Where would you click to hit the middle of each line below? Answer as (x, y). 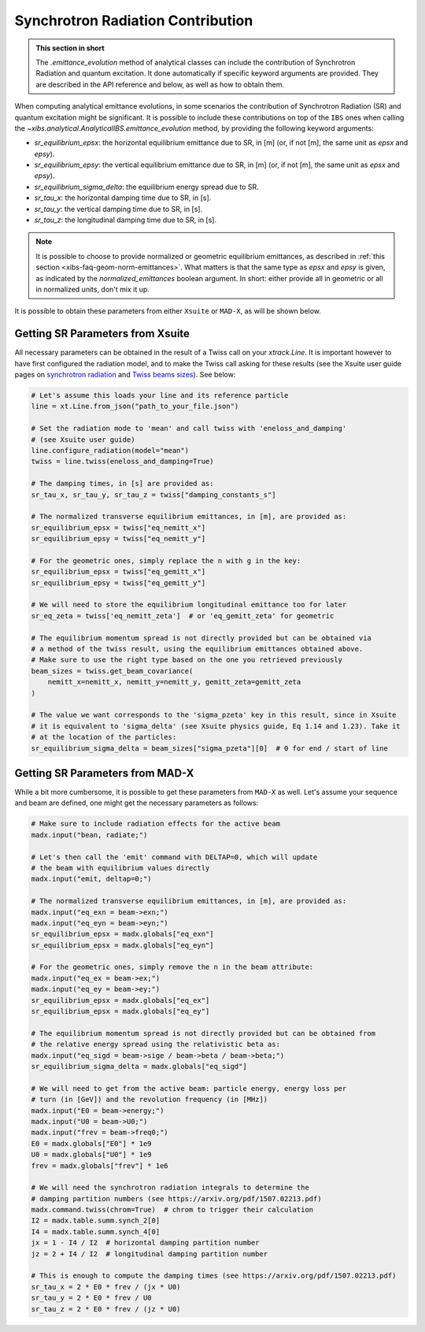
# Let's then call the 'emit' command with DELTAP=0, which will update (174, 857)
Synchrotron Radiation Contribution (134, 20)
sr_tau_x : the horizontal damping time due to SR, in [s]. (123, 198)
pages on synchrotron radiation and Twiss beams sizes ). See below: (125, 375)
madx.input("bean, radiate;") (89, 835)
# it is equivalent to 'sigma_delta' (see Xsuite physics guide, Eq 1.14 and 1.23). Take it (216, 726)
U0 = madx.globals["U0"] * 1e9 (92, 1155)
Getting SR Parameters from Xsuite (102, 334)
